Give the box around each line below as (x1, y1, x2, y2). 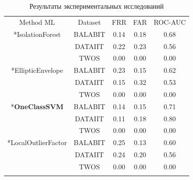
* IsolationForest (13, 29, 61, 39)
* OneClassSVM (11, 101, 64, 111)
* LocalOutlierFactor (7, 137, 67, 147)
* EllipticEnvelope (11, 65, 63, 75)
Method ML (19, 16, 55, 27)
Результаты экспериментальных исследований (29, 1, 164, 11)
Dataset (78, 16, 101, 27)
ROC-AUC (153, 16, 186, 27)
